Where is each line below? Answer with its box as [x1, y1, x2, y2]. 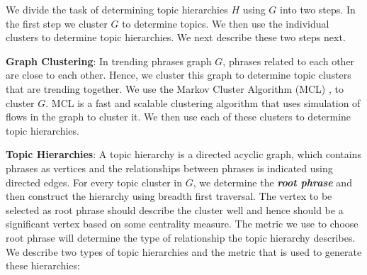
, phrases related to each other [222, 53, 355, 68]
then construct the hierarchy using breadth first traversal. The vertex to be [6, 189, 332, 203]
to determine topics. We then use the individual [122, 16, 329, 30]
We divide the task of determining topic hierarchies [6, 2, 228, 16]
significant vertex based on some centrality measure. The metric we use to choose [6, 216, 358, 231]
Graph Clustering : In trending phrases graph [6, 53, 212, 68]
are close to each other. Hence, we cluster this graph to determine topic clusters [6, 67, 351, 82]
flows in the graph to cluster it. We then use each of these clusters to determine [6, 109, 351, 124]
